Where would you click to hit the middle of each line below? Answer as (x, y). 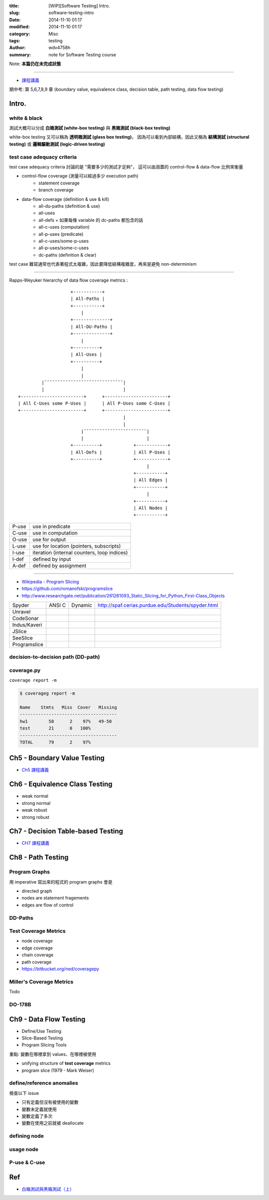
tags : (15, 40)
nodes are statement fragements (55, 898)
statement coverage (59, 183)
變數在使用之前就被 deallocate (53, 1123)
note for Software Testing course (82, 54)
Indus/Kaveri (27, 624)
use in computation (55, 533)
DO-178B (20, 1004)
